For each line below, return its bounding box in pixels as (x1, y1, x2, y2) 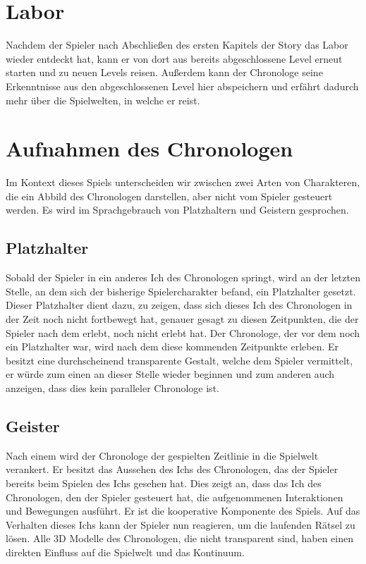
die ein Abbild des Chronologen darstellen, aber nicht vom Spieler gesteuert (6, 188, 333, 203)
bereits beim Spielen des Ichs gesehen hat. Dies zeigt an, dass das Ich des (6, 475, 322, 490)
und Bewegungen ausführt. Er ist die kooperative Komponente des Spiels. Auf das (6, 503, 360, 518)
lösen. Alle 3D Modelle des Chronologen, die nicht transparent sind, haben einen (6, 531, 353, 546)
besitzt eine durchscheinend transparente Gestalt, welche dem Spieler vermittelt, (6, 352, 353, 367)
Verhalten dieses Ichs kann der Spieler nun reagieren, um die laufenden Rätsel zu (6, 517, 355, 532)
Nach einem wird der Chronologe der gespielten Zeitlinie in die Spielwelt (6, 448, 319, 462)
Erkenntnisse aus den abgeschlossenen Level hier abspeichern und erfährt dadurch (6, 78, 359, 93)
